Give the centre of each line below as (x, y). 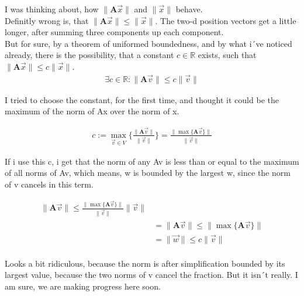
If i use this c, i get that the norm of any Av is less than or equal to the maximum (152, 161)
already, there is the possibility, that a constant (89, 55)
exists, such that (227, 55)
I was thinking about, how (52, 9)
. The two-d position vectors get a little (226, 20)
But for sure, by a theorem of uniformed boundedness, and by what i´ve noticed (148, 43)
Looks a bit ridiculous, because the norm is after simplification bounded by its (145, 263)
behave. (189, 9)
